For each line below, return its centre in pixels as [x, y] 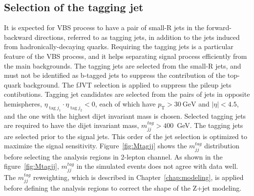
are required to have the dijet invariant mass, [72, 125]
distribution [222, 146]
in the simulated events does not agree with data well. [157, 166]
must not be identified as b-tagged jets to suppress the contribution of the [115, 75]
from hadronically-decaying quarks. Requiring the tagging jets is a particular [119, 46]
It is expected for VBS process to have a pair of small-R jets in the [104, 27]
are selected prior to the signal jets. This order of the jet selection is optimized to [126, 136]
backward [18, 37]
